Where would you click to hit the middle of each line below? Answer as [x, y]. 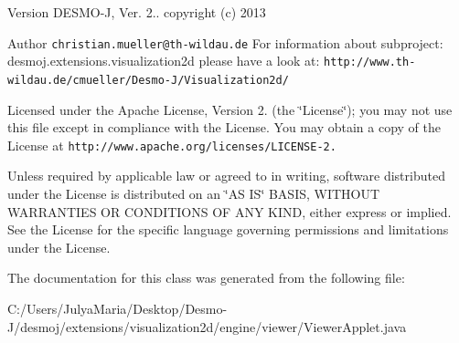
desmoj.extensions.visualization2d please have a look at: [164, 61]
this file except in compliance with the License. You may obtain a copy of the [224, 127]
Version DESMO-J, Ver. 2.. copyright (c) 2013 [137, 12]
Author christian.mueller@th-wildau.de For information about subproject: [225, 42]
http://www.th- [370, 62]
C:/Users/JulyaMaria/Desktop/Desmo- [117, 308]
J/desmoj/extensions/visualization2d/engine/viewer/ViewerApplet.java [207, 326]
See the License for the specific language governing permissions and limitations [228, 229]
